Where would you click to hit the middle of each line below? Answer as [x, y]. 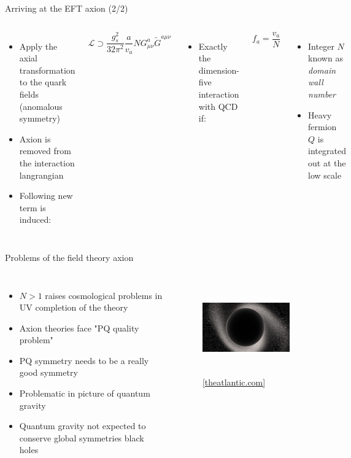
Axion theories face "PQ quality [79, 328]
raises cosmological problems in [104, 295]
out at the [327, 162]
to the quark [43, 82]
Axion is [35, 138]
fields [29, 94]
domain [322, 70]
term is [33, 207]
